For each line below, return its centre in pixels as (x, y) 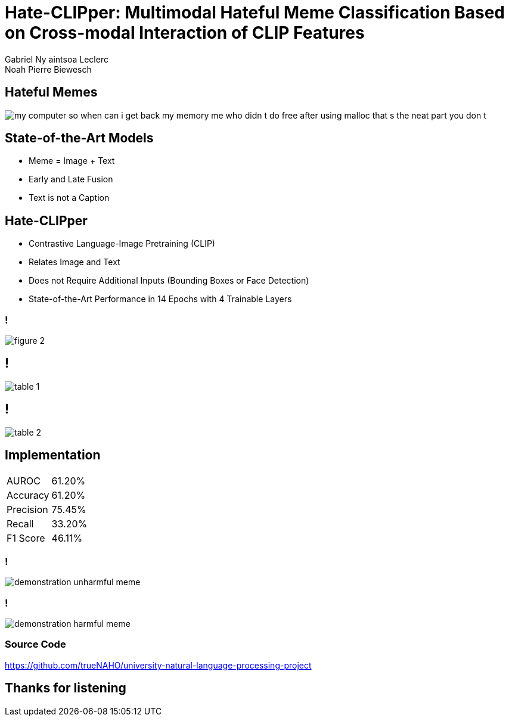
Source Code (35, 644)
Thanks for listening (66, 688)
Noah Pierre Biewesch (48, 69)
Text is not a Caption (69, 198)
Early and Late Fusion (71, 179)
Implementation (53, 455)
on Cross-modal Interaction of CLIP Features (185, 33)
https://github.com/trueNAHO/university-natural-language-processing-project (158, 665)
